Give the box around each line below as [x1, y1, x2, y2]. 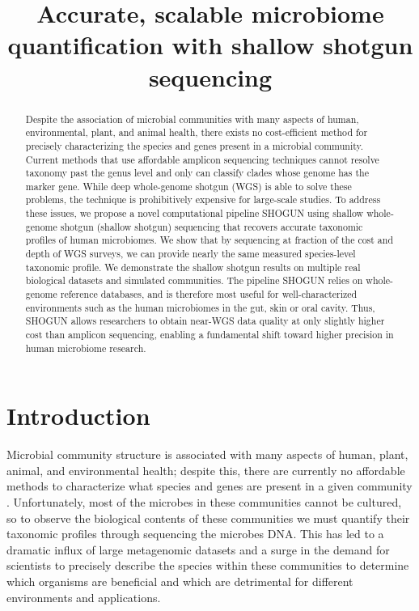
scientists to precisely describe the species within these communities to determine [6, 557, 409, 574]
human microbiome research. [25, 341, 146, 354]
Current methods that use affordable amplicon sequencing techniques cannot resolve [25, 152, 379, 166]
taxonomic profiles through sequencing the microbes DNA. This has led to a [6, 525, 384, 542]
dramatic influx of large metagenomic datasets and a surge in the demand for [6, 541, 390, 558]
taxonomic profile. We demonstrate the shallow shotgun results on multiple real [25, 260, 361, 274]
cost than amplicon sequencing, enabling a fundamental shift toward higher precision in [25, 328, 394, 342]
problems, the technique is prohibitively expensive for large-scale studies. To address [25, 193, 381, 206]
